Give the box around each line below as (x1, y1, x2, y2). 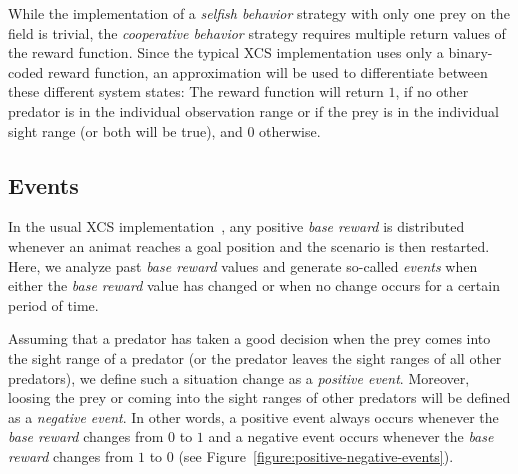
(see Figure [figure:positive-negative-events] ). (178, 445, 454, 466)
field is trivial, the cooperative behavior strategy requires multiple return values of (8, 22, 506, 43)
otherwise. (259, 120, 321, 141)
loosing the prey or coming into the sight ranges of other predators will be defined (8, 387, 511, 408)
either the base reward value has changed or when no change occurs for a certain (8, 275, 500, 296)
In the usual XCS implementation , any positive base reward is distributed (8, 216, 465, 237)
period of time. (8, 294, 99, 315)
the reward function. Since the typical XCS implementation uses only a (8, 42, 444, 63)
